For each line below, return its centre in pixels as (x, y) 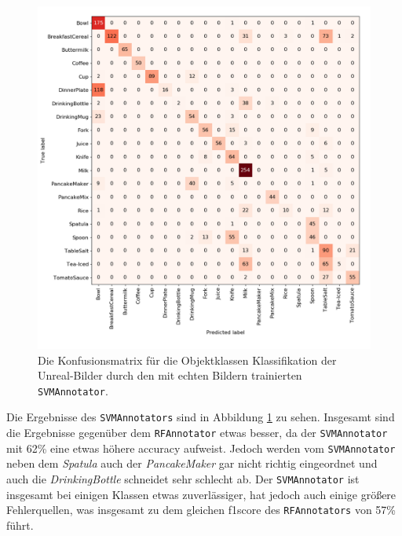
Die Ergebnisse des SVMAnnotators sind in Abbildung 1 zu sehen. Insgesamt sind (201, 417)
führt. (20, 525)
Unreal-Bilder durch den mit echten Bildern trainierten (170, 375)
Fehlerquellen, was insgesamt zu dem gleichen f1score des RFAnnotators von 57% (201, 510)
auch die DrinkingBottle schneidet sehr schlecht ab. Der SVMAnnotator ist (183, 478)
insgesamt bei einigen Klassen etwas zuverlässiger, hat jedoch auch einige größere (201, 494)
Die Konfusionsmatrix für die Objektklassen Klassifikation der (187, 360)
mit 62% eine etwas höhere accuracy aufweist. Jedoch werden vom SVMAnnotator (201, 448)
